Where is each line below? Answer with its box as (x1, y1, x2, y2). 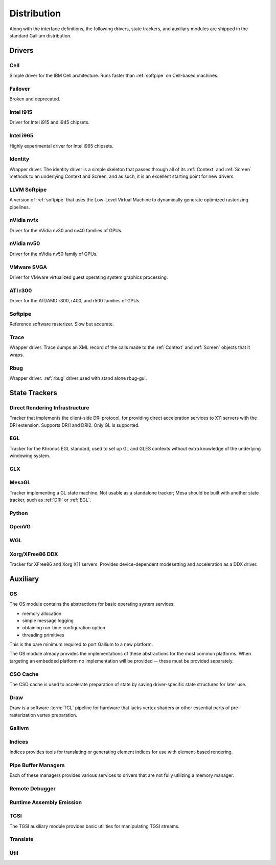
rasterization (9, 712, 36, 718)
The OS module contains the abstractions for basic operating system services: (9, 601, 175, 607)
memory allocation (22, 610, 62, 616)
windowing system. (9, 452, 51, 459)
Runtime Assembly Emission (9, 798, 82, 806)
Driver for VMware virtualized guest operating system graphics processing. (9, 274, 168, 280)
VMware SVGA (9, 263, 47, 271)
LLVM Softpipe (9, 186, 47, 193)
